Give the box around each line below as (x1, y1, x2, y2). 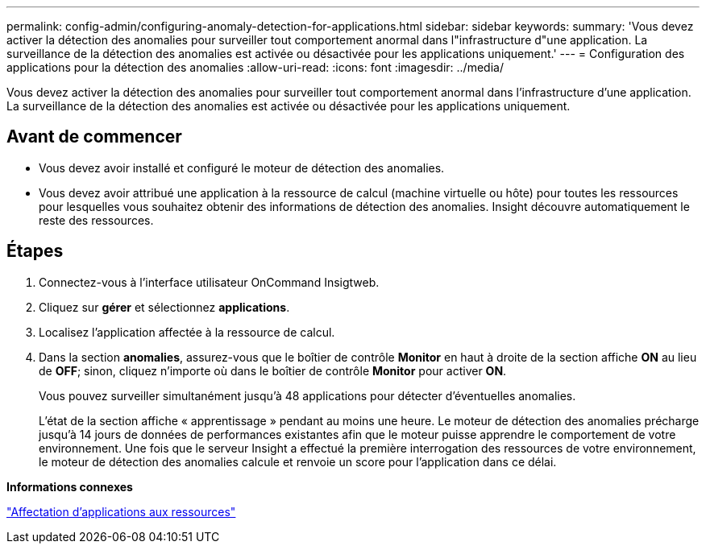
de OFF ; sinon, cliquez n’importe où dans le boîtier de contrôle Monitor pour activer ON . (39, 363, 507, 378)
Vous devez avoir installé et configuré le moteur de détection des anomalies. (39, 160, 445, 175)
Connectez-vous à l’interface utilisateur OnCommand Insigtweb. (39, 275, 380, 289)
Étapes (6, 241, 64, 262)
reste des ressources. (39, 213, 154, 227)
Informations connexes (6, 479, 133, 494)
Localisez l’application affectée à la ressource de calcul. (39, 325, 335, 339)
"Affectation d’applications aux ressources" (6, 504, 236, 519)
